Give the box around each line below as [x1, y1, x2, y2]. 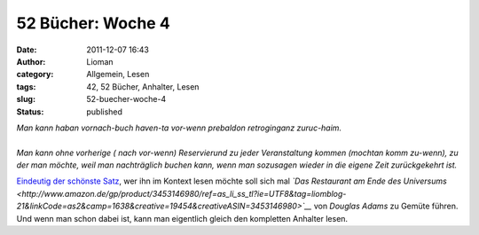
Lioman [86, 56, 114, 67]
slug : [16, 94, 35, 105]
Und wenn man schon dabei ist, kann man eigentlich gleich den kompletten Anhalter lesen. [16, 213, 349, 223]
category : [16, 69, 54, 80]
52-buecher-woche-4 [86, 94, 167, 105]
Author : [16, 56, 46, 67]
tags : [16, 81, 36, 92]
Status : [16, 106, 44, 117]
